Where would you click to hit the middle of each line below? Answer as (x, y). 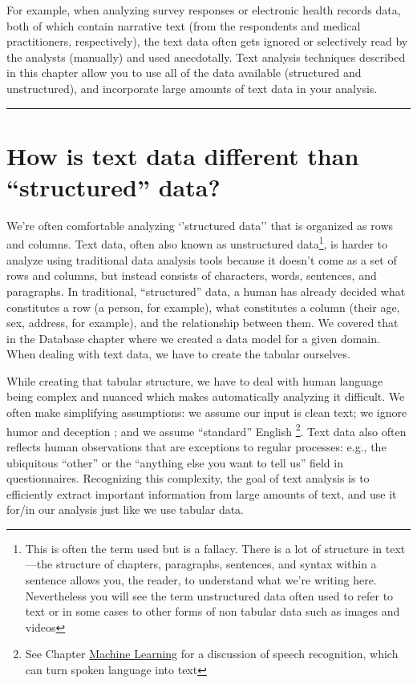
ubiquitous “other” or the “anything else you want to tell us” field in (175, 462)
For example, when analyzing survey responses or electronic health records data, (204, 10)
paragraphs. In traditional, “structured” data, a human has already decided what (206, 291)
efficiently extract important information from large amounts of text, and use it (202, 493)
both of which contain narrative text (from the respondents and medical (184, 25)
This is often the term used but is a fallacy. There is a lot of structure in (204, 548)
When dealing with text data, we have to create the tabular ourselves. (178, 354)
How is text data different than (183, 155)
